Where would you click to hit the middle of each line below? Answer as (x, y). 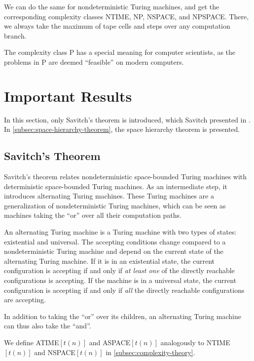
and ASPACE (110, 342)
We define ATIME (32, 342)
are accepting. (25, 300)
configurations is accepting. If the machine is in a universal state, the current (120, 280)
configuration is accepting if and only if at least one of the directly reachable (119, 270)
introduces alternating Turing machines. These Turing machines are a (109, 196)
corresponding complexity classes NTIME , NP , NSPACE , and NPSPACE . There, (127, 16)
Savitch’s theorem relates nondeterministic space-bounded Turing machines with (126, 177)
